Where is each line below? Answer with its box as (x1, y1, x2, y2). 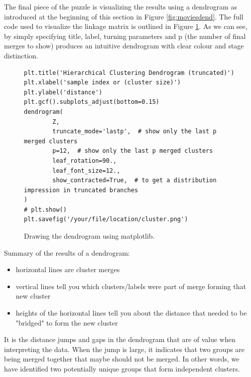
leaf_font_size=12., (52, 167, 121, 174)
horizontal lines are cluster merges (15, 264, 120, 275)
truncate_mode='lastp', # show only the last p (52, 128, 217, 135)
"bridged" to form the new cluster (15, 317, 118, 328)
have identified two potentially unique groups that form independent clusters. (4, 364, 240, 374)
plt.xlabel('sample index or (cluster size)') (24, 79, 181, 86)
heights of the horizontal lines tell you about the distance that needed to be (15, 308, 247, 318)
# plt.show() (24, 206, 67, 213)
